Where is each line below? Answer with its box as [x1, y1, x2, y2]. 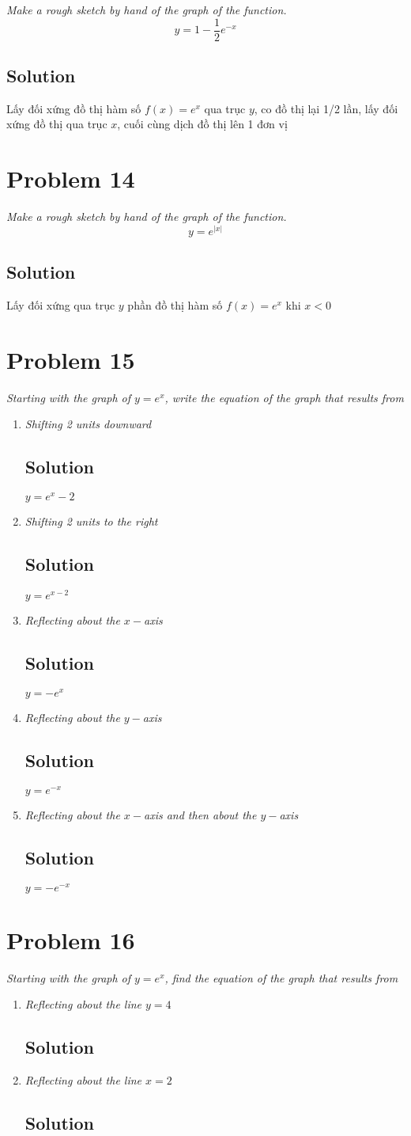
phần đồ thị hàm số [127, 296, 223, 313]
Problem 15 [6, 343, 135, 375]
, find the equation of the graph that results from [164, 969, 398, 986]
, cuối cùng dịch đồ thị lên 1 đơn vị [117, 116, 288, 132]
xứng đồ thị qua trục [6, 116, 107, 132]
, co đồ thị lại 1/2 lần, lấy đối [254, 100, 398, 116]
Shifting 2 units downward [25, 416, 152, 432]
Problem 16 [6, 923, 135, 956]
